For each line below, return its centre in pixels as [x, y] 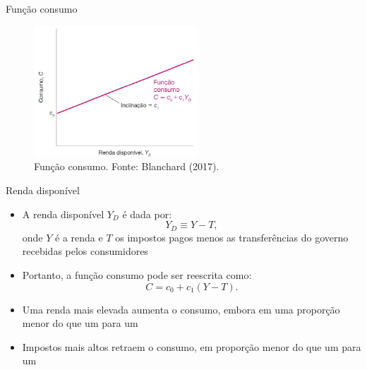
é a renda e [79, 237]
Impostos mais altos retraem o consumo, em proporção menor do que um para [192, 346]
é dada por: [147, 214]
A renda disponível [63, 214]
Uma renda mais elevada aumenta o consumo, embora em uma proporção [181, 309]
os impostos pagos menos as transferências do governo [232, 237]
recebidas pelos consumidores [85, 251]
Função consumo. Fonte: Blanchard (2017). [127, 166]
